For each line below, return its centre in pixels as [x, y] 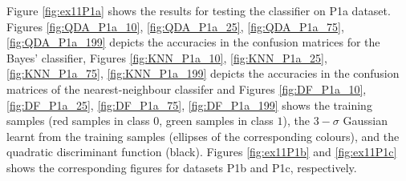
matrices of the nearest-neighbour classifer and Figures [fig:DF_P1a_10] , [187, 88]
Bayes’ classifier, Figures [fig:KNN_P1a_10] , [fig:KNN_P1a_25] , [167, 57]
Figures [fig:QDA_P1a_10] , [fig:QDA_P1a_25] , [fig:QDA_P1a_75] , [175, 26]
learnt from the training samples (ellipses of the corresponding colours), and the [203, 136]
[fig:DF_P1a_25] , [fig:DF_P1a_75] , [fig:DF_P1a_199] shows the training [189, 105]
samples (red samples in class [78, 121]
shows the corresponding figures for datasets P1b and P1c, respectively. [182, 167]
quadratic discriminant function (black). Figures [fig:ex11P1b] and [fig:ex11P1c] [202, 152]
